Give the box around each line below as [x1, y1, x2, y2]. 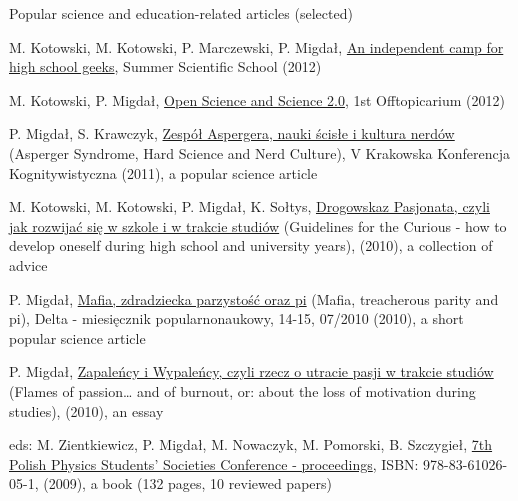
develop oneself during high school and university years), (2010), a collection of [9, 235, 493, 256]
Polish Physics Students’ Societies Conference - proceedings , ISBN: [9, 453, 419, 474]
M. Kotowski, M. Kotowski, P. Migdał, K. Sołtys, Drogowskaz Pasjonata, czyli [9, 196, 490, 217]
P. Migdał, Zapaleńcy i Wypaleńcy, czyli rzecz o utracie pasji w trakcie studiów [9, 361, 494, 382]
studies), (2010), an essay [9, 400, 164, 421]
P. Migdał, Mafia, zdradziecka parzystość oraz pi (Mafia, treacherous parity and [9, 288, 499, 309]
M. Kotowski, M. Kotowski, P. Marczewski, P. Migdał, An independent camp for [9, 36, 504, 57]
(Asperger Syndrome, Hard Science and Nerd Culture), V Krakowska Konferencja [9, 142, 510, 163]
